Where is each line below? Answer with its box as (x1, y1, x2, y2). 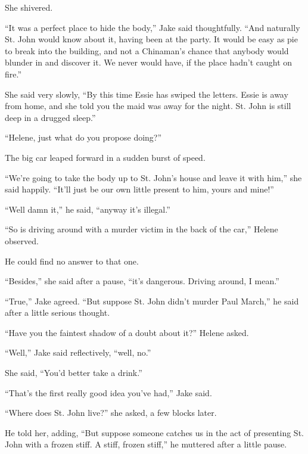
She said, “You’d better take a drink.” (5, 366, 142, 379)
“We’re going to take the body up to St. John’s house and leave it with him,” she (5, 171, 302, 184)
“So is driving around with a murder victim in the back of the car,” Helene (5, 223, 278, 235)
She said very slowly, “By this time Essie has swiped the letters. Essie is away (5, 88, 288, 100)
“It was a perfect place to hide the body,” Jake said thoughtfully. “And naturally (5, 21, 300, 33)
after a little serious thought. (5, 306, 110, 319)
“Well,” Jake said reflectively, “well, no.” (5, 346, 151, 359)
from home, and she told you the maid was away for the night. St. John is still (5, 99, 291, 112)
